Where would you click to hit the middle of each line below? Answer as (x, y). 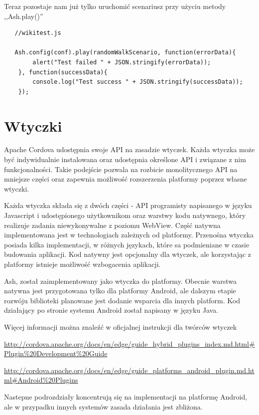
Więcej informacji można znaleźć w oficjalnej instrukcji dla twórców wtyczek (121, 326)
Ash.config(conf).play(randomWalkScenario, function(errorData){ (125, 53)
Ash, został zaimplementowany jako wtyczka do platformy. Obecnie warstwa (120, 281)
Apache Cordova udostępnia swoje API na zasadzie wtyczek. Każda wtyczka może (129, 149)
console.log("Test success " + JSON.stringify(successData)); (138, 82)
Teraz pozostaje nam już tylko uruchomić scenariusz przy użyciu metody (115, 6)
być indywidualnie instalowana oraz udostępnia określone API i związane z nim (125, 159)
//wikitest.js (38, 33)
